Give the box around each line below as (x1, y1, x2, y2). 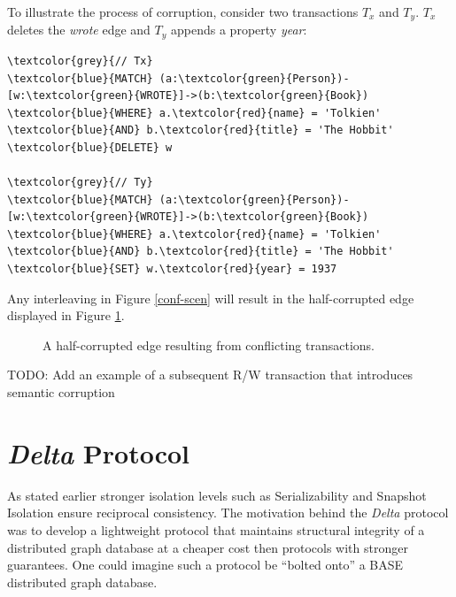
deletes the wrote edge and (7, 20, 151, 39)
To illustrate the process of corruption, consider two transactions (7, 3, 359, 20)
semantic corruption (7, 383, 115, 401)
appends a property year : (171, 20, 307, 39)
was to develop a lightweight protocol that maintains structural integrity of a (7, 520, 425, 539)
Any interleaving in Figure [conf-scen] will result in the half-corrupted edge (7, 288, 414, 307)
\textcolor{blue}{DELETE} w (7, 141, 173, 154)
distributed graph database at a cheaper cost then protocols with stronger (7, 538, 408, 556)
